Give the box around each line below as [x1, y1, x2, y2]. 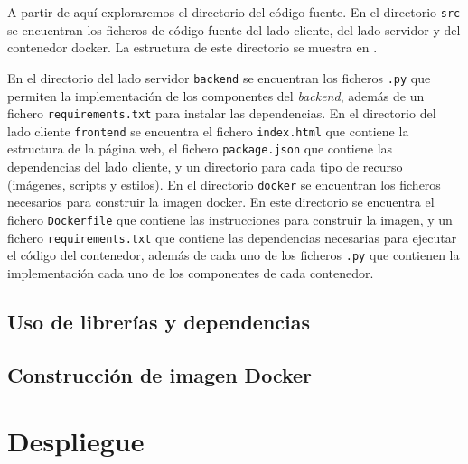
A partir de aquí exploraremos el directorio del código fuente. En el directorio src [7, 3, 461, 21]
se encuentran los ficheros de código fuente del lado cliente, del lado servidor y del [7, 20, 461, 39]
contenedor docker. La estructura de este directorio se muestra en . [7, 38, 378, 57]
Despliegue [7, 422, 145, 459]
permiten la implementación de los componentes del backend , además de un [7, 86, 425, 105]
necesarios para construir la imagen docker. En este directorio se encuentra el [7, 192, 435, 211]
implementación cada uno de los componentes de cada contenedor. [7, 263, 374, 282]
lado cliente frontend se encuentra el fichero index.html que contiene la [7, 121, 409, 140]
